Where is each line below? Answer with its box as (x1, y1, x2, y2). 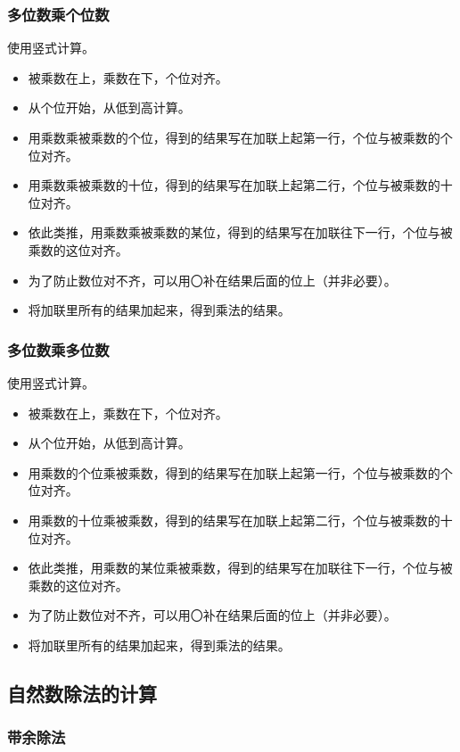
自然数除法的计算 (7, 679, 157, 707)
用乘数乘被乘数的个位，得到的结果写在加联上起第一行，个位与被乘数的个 (28, 128, 453, 146)
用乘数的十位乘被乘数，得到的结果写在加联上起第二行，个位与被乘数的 (28, 510, 440, 529)
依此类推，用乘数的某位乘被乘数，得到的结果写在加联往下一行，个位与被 (28, 558, 453, 577)
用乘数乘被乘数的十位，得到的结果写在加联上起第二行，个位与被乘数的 (28, 176, 440, 194)
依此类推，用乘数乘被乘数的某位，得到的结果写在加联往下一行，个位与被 (28, 223, 453, 242)
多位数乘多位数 (7, 338, 110, 360)
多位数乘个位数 (7, 3, 110, 25)
